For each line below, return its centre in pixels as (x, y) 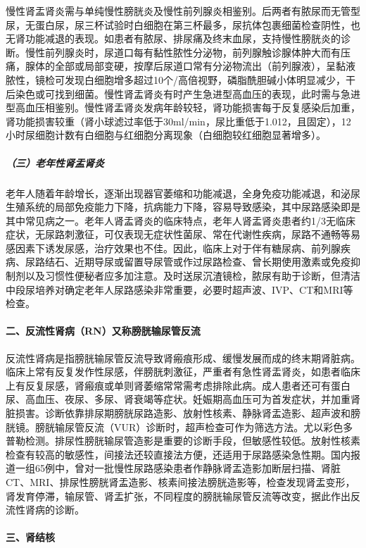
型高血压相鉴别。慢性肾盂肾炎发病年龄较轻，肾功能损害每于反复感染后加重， (183, 107)
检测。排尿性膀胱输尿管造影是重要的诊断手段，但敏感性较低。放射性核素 (193, 441)
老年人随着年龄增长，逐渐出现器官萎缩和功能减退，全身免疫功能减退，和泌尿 (183, 193)
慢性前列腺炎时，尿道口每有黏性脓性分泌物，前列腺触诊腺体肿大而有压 (188, 52)
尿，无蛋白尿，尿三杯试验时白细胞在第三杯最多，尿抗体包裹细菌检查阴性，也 (183, 24)
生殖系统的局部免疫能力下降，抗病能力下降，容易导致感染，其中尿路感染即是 (183, 207)
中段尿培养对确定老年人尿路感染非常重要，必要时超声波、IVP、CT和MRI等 (179, 289)
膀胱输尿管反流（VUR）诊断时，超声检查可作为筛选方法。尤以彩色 (189, 426)
